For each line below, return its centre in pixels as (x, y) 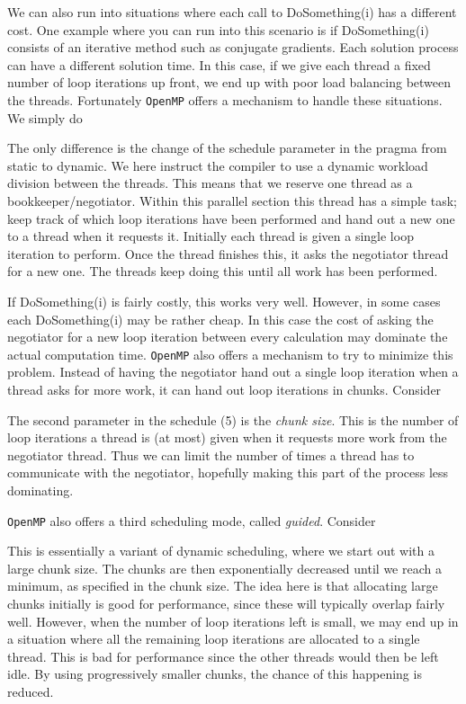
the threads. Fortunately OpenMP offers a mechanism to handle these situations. (225, 99)
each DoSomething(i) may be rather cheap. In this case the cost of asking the (220, 319)
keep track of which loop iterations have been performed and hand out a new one (231, 218)
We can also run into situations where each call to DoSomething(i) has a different (232, 12)
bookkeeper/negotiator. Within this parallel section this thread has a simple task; (232, 201)
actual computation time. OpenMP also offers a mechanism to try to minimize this (230, 354)
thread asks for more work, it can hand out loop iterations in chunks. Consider (224, 389)
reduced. (31, 691)
